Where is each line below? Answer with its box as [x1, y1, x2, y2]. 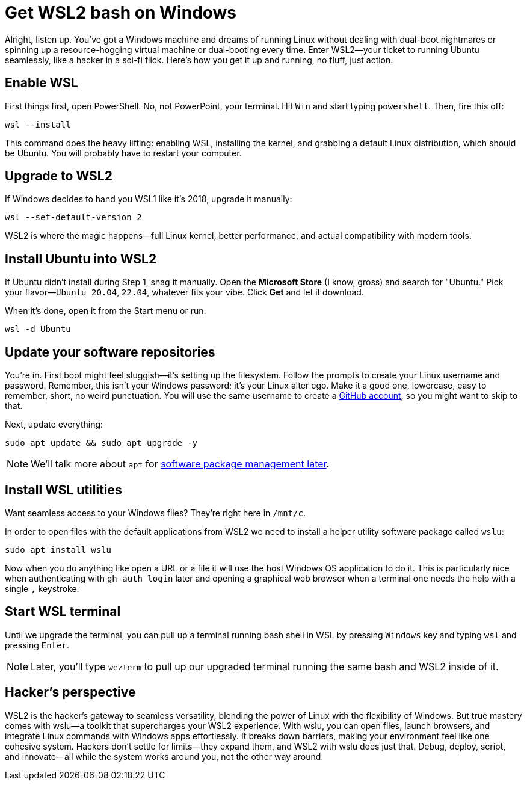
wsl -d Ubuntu [5, 324, 71, 334]
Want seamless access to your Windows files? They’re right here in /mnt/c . [5, 507, 306, 518]
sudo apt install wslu [5, 544, 112, 555]
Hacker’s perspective [5, 685, 136, 700]
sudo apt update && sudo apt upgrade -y [5, 438, 198, 448]
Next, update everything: [5, 419, 103, 430]
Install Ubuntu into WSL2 [5, 251, 157, 266]
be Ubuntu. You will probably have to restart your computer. [5, 147, 242, 158]
